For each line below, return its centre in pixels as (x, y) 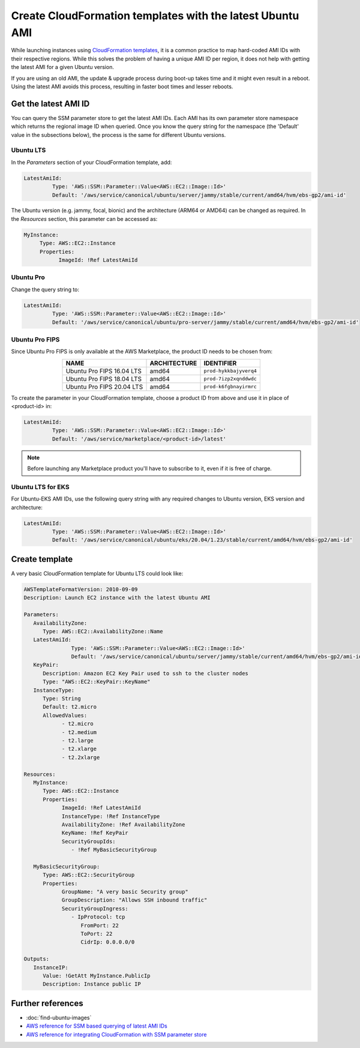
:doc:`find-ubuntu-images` (59, 1017)
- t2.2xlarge (81, 757)
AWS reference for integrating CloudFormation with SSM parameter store (116, 1034)
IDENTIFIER (220, 363)
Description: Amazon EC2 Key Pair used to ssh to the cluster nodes (146, 673)
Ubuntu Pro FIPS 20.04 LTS (104, 387)
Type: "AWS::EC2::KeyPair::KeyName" (97, 682)
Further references (47, 1003)
